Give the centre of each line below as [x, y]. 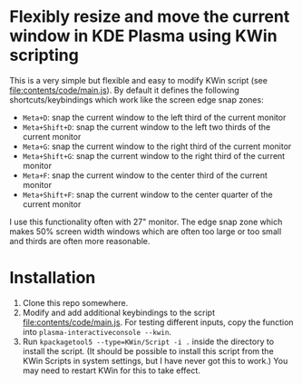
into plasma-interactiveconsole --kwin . [97, 331]
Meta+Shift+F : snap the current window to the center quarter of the [148, 194]
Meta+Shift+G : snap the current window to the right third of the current [154, 155]
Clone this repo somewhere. [75, 302]
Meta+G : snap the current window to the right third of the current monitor [157, 146]
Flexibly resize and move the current [150, 17]
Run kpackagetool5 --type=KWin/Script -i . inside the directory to [148, 341]
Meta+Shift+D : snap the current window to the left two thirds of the [146, 127]
